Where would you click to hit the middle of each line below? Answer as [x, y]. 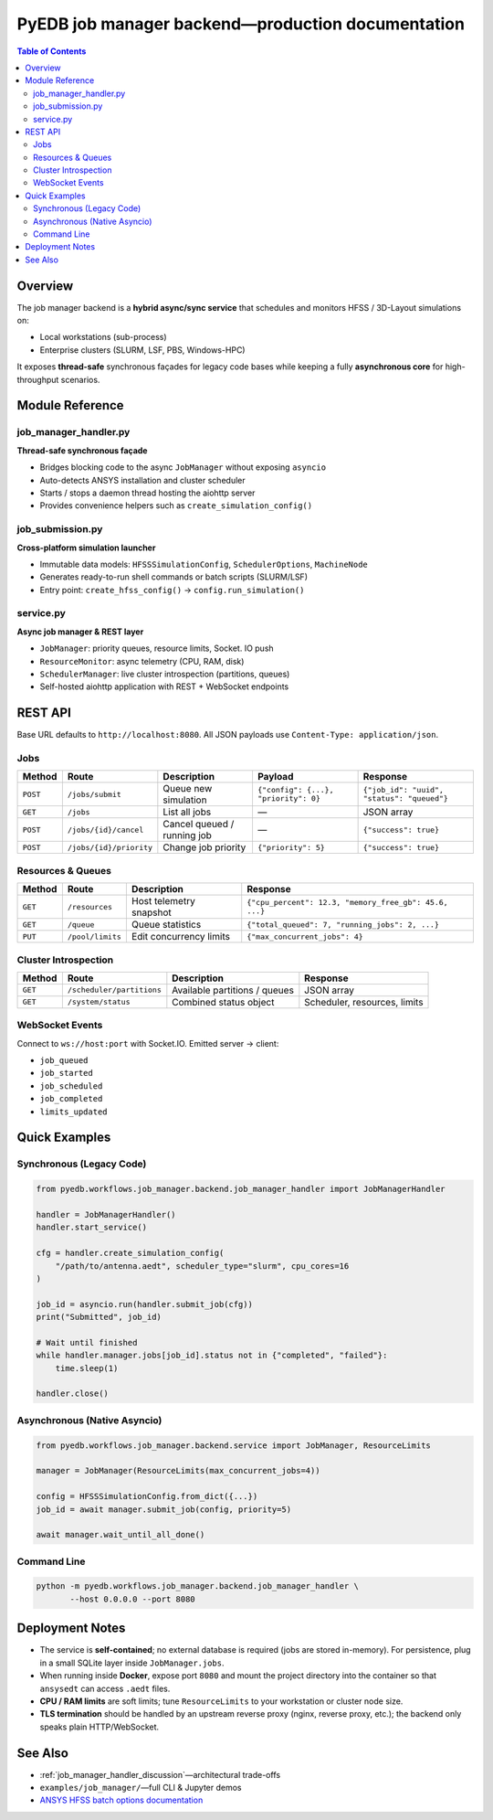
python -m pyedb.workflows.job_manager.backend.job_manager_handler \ [198, 1586]
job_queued [64, 1061]
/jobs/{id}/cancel [105, 830]
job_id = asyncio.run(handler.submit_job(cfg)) [144, 1304]
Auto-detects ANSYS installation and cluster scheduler [142, 480]
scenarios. [80, 379]
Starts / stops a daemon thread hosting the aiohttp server [147, 493]
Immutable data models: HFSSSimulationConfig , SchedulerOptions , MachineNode [204, 564]
